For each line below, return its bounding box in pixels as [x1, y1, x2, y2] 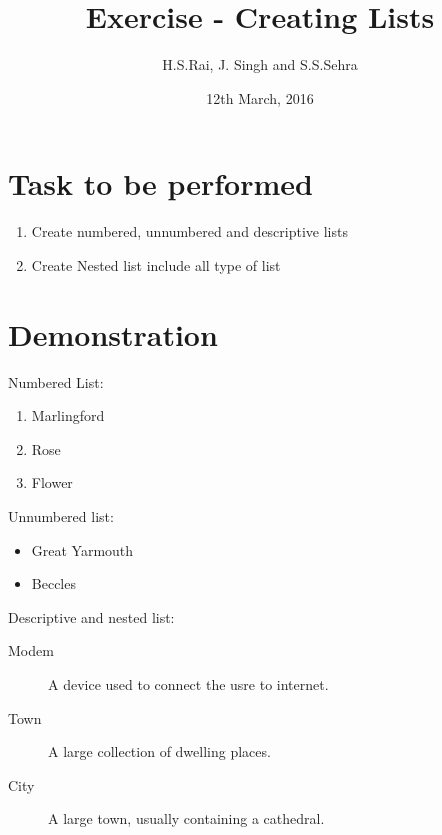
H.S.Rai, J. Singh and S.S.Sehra [162, 54, 358, 75]
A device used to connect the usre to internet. [48, 673, 329, 694]
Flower [31, 472, 73, 493]
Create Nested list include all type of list [31, 254, 281, 275]
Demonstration [8, 313, 218, 354]
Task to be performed [8, 163, 313, 204]
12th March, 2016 [206, 87, 314, 108]
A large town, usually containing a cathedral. [48, 808, 325, 829]
